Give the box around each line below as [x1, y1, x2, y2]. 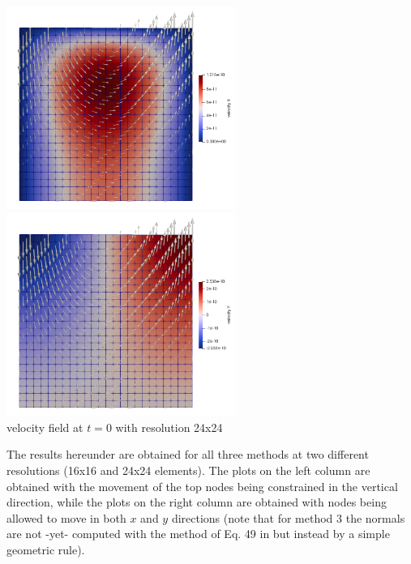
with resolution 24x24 [115, 418, 223, 435]
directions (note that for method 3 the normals [171, 509, 405, 526]
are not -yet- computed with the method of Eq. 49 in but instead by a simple [6, 525, 390, 542]
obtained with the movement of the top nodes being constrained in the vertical [6, 477, 398, 494]
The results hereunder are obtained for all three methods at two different [6, 446, 369, 463]
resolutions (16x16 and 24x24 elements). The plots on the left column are [6, 461, 370, 478]
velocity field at [6, 418, 83, 435]
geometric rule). [6, 540, 85, 558]
